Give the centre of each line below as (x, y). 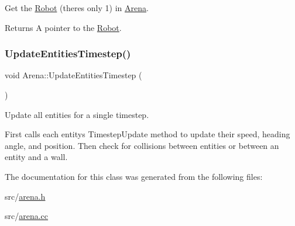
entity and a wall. (36, 157)
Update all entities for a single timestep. (77, 114)
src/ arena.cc (27, 216)
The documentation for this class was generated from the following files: (134, 176)
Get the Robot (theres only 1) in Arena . (77, 8)
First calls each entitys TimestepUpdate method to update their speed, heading (147, 134)
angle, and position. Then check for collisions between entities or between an (142, 145)
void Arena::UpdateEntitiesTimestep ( (73, 75)
